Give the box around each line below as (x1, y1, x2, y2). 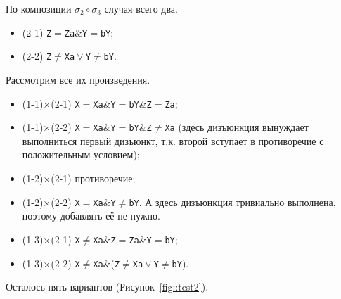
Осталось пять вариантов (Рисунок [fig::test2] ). (6, 279, 209, 294)
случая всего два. (104, 1, 178, 15)
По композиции (6, 1, 72, 15)
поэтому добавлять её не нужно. (22, 208, 160, 223)
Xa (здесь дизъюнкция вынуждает (165, 120, 309, 134)
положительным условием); (22, 147, 140, 162)
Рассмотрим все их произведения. (6, 72, 150, 87)
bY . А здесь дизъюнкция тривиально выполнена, (129, 194, 336, 209)
